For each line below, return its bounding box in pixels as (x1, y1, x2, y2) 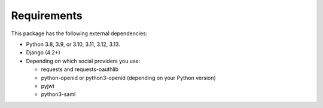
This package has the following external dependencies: (11, 30, 148, 37)
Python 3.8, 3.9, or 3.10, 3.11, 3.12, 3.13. (26, 41, 121, 48)
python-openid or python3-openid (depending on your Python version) (41, 74, 217, 81)
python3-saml (41, 91, 76, 98)
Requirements (11, 9, 83, 22)
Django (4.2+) (26, 49, 61, 56)
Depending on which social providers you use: (26, 57, 141, 64)
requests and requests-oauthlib (41, 66, 119, 73)
